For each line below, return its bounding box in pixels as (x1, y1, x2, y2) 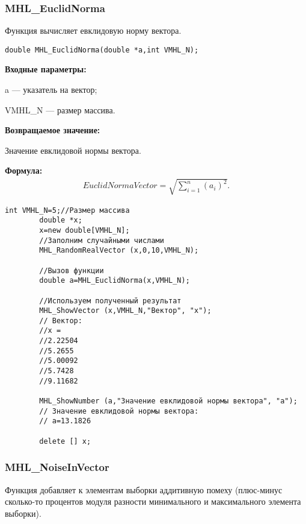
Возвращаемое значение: (5, 124, 100, 136)
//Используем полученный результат (39, 296, 182, 305)
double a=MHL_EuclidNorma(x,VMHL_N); (39, 276, 190, 285)
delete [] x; (39, 437, 91, 446)
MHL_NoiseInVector (5, 459, 109, 475)
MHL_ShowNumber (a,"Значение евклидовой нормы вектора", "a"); (39, 397, 298, 406)
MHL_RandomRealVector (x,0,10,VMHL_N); (39, 246, 199, 255)
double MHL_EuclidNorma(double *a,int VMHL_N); (5, 45, 199, 54)
